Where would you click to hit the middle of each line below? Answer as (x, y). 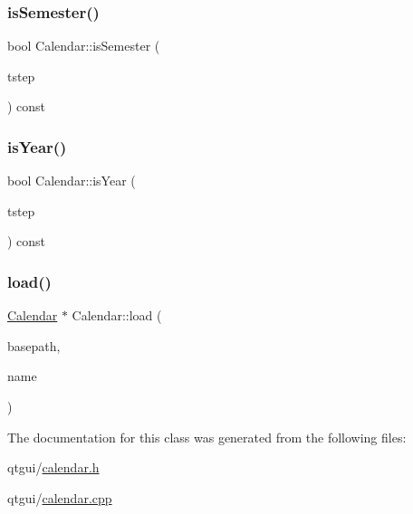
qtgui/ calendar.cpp (60, 497)
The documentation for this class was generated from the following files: (207, 437)
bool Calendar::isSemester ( (84, 46)
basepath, (34, 345)
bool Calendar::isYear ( (72, 181)
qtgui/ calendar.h (53, 467)
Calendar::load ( (117, 315)
